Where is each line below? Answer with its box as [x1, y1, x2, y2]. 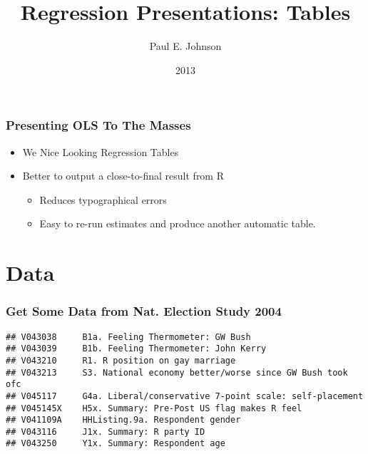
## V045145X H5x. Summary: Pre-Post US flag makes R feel [6, 403, 302, 413]
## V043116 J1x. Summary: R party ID [6, 426, 205, 437]
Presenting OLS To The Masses [6, 116, 191, 134]
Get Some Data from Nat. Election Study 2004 [6, 302, 282, 320]
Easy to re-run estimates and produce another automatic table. [39, 216, 316, 231]
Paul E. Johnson [149, 38, 222, 53]
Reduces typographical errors [39, 192, 167, 207]
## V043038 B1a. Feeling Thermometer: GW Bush [6, 331, 251, 342]
